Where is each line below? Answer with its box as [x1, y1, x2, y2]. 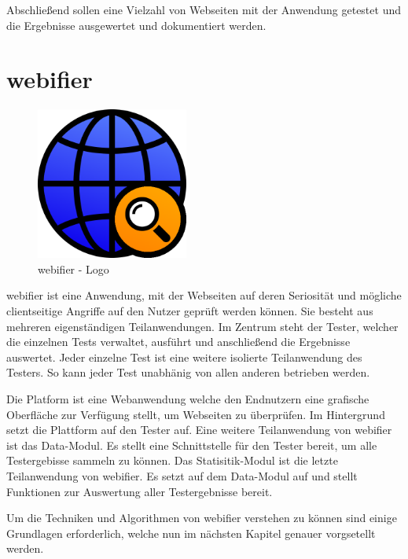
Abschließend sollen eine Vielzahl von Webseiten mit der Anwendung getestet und [6, 2, 401, 17]
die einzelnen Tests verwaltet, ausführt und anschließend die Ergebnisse [6, 333, 351, 350]
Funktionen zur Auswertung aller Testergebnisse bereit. [6, 483, 273, 499]
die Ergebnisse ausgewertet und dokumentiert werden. [6, 17, 266, 33]
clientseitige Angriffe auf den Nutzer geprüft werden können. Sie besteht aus [6, 303, 373, 319]
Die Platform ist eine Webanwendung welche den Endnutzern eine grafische [6, 391, 369, 407]
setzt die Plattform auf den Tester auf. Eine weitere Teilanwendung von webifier [6, 421, 392, 438]
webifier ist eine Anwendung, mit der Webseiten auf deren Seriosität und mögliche [6, 287, 402, 303]
